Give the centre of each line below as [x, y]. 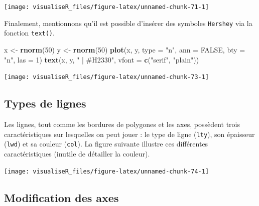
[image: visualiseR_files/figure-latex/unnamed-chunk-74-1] [107, 171]
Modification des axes [61, 197]
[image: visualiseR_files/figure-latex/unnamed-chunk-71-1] [107, 7]
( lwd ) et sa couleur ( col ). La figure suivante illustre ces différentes [106, 144]
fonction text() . [29, 33]
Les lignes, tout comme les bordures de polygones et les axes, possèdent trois [122, 124]
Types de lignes [45, 103]
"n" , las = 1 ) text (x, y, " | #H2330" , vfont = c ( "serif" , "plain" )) [102, 59]
